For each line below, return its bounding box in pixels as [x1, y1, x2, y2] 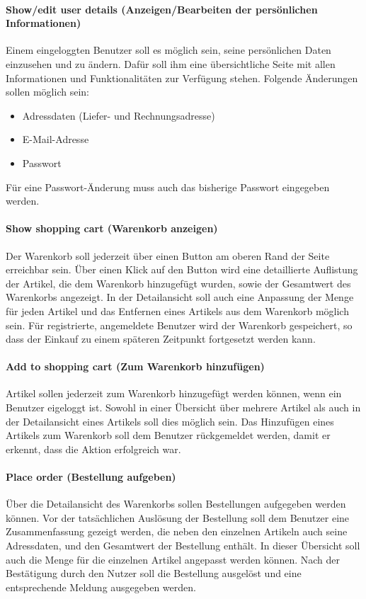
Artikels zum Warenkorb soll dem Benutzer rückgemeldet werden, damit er [6, 428, 331, 443]
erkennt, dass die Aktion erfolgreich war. [6, 441, 181, 456]
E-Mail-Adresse [22, 132, 89, 147]
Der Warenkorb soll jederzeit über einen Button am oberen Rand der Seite [6, 248, 330, 263]
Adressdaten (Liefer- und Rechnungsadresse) [22, 108, 215, 122]
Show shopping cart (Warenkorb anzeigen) [6, 221, 218, 236]
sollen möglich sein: [6, 84, 89, 99]
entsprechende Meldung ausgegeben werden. [6, 579, 196, 594]
